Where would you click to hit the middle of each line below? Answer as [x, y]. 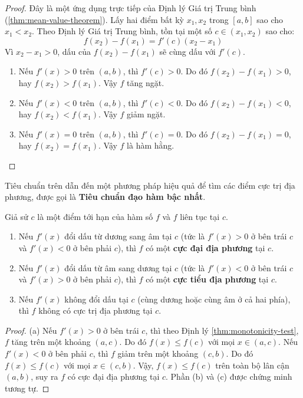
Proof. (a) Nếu [31, 330]
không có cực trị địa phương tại [95, 310]
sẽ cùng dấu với [187, 51]
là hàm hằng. [151, 145]
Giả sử [17, 216]
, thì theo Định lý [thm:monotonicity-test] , [222, 330]
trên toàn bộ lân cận [252, 365]
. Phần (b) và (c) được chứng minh [229, 376]
